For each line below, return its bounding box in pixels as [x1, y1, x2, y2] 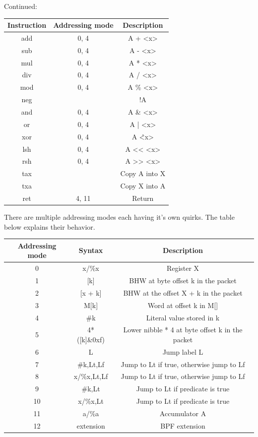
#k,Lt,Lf [77, 359, 105, 369]
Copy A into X [120, 168, 166, 179]
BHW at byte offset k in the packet [129, 275, 237, 285]
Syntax [78, 245, 103, 255]
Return [132, 192, 154, 203]
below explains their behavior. [4, 221, 95, 232]
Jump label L [162, 346, 203, 357]
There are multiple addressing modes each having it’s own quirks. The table [4, 212, 235, 222]
